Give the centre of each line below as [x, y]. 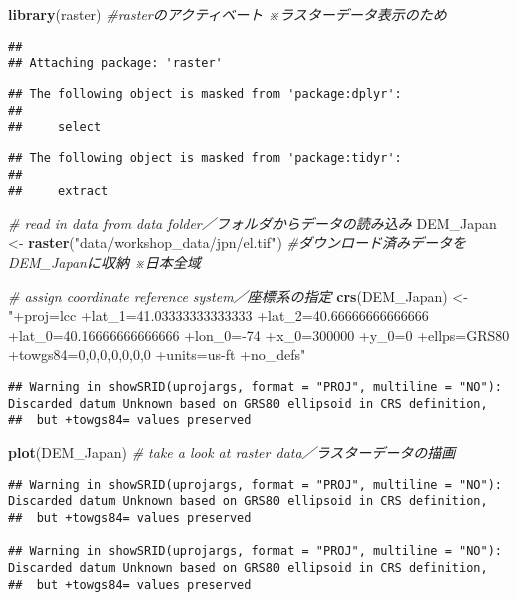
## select [55, 127]
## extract [58, 191]
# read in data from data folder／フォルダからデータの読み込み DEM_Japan [252, 222]
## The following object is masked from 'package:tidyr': [205, 157]
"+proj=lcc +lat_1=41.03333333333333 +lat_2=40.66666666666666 [218, 315]
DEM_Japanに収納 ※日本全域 [104, 262]
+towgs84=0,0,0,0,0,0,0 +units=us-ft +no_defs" [157, 354]
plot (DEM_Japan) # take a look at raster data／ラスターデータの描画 [232, 451]
